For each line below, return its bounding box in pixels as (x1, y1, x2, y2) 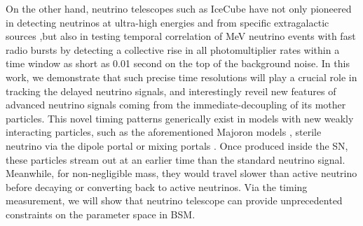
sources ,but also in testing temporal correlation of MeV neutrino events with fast (6, 29, 356, 43)
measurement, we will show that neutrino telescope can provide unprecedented (6, 193, 343, 208)
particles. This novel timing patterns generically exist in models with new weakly (6, 111, 354, 125)
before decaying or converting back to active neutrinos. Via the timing (6, 179, 308, 194)
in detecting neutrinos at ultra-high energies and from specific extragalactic (6, 15, 329, 29)
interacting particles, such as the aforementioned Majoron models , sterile (6, 125, 322, 139)
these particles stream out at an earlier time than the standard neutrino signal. (6, 152, 345, 167)
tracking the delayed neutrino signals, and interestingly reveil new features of (6, 83, 336, 98)
